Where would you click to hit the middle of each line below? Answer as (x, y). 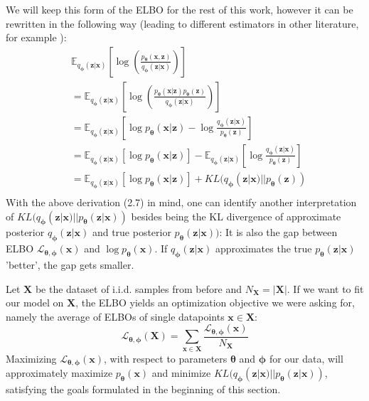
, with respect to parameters (166, 358)
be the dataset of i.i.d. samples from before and (138, 288)
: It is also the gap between (278, 232)
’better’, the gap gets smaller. (70, 265)
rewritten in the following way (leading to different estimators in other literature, (182, 23)
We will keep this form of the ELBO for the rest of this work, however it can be (180, 9)
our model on (35, 303)
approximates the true (264, 248)
